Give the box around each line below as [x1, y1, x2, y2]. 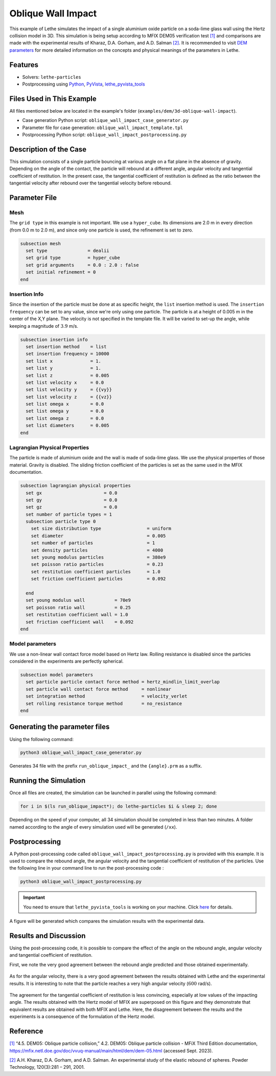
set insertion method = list [26, 344, 107, 349]
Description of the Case [9, 145, 87, 154]
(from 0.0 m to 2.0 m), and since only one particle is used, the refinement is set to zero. [9, 227, 194, 233]
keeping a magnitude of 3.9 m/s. [9, 323, 79, 329]
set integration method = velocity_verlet [26, 693, 188, 699]
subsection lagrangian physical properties [20, 483, 131, 489]
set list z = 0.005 [26, 372, 109, 378]
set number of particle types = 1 [26, 511, 112, 517]
